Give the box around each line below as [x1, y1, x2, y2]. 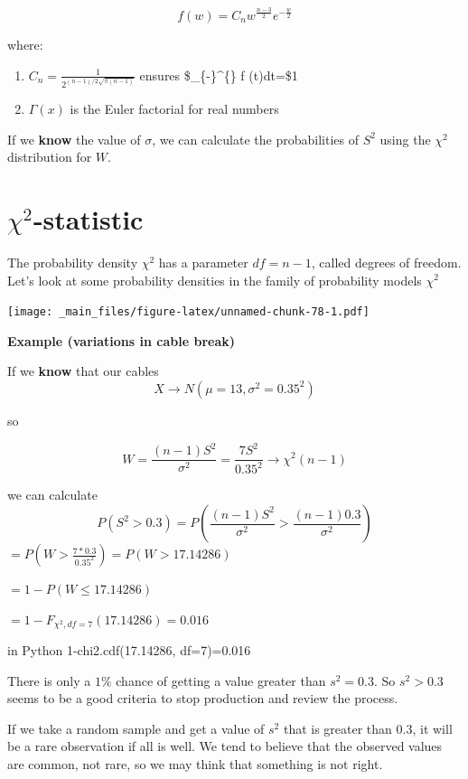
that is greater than [283, 718, 392, 737]
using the [379, 129, 431, 148]
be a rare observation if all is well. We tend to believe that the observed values [7, 737, 443, 756]
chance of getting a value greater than [116, 671, 326, 690]
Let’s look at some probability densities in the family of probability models [7, 270, 422, 289]
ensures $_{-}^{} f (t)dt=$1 [139, 65, 298, 84]
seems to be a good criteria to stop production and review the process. [7, 689, 398, 708]
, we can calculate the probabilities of [152, 129, 359, 148]
